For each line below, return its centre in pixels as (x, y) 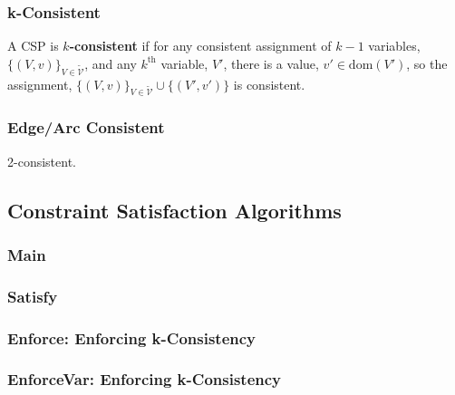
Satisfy (33, 296)
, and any (111, 63)
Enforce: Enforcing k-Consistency (132, 337)
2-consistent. (42, 161)
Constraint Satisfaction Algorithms (174, 210)
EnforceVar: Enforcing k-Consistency (144, 379)
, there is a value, (271, 63)
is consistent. (269, 84)
